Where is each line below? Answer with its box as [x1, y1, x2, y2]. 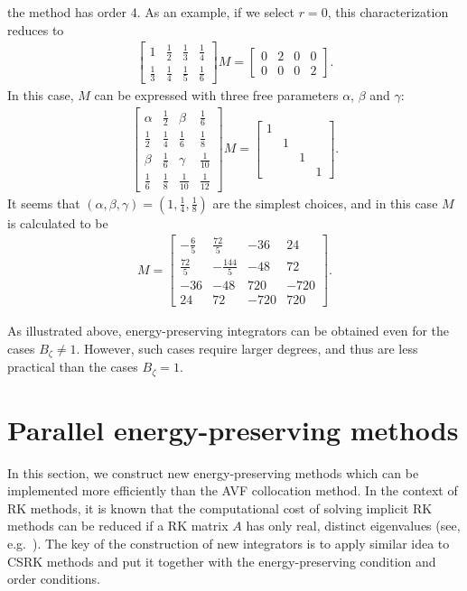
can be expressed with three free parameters [94, 86, 339, 105]
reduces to [7, 20, 64, 39]
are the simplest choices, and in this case [212, 193, 438, 212]
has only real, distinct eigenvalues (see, [246, 516, 461, 535]
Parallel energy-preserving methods [7, 411, 459, 448]
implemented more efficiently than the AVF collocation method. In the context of [7, 481, 458, 500]
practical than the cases [7, 357, 138, 376]
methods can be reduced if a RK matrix [7, 516, 229, 535]
